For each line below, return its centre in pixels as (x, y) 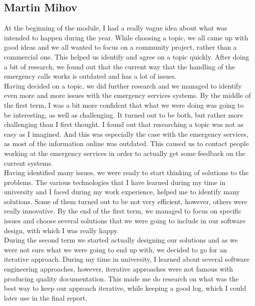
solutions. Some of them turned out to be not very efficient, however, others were (126, 201)
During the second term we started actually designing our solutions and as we (121, 240)
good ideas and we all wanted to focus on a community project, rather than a (120, 47)
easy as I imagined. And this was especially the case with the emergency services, (126, 134)
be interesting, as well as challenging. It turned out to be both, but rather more (124, 114)
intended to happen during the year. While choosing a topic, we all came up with (126, 37)
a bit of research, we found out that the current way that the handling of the (120, 66)
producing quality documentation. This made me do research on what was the (121, 278)
